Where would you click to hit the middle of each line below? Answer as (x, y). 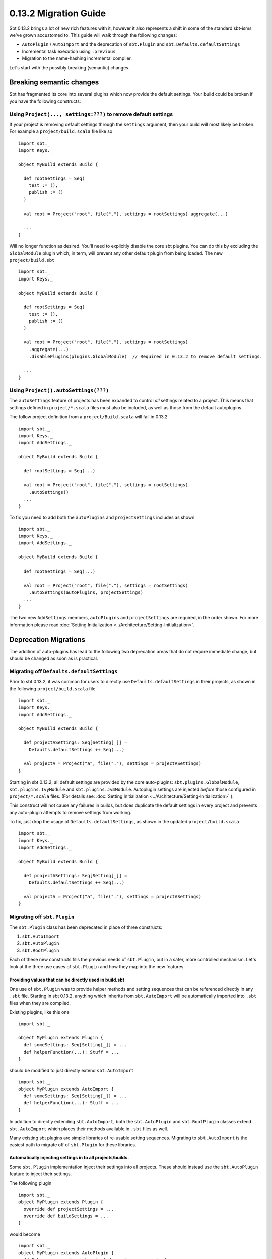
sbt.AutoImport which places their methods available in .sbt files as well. (89, 1129)
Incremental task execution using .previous (69, 51)
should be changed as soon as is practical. (54, 658)
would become (25, 1234)
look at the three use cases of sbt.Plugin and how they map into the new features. (97, 966)
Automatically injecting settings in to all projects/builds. (69, 1158)
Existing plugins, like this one (40, 1012)
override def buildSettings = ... (66, 1216)
